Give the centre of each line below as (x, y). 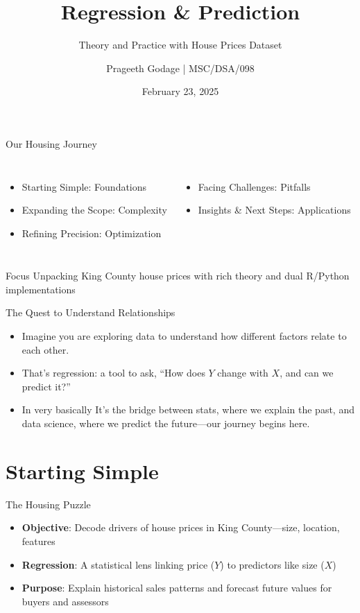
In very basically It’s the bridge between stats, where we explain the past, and (188, 409)
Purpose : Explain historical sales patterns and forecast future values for (177, 588)
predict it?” (46, 386)
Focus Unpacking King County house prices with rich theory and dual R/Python (178, 276)
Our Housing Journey (51, 143)
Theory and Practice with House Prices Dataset (180, 45)
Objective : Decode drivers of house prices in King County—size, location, (181, 527)
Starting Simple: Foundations (84, 186)
